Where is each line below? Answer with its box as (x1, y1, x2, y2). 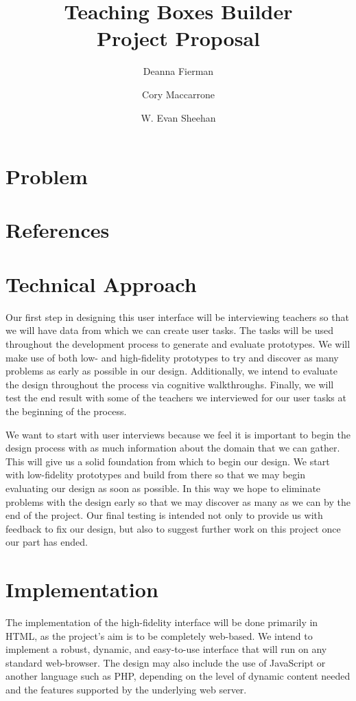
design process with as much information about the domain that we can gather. (5, 441, 340, 455)
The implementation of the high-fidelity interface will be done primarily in (5, 615, 318, 629)
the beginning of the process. (5, 403, 127, 418)
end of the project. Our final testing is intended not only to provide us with (5, 508, 323, 522)
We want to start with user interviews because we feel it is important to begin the (5, 427, 351, 441)
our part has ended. (5, 535, 88, 549)
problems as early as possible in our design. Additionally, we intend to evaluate (5, 364, 337, 378)
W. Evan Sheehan (141, 110, 216, 124)
